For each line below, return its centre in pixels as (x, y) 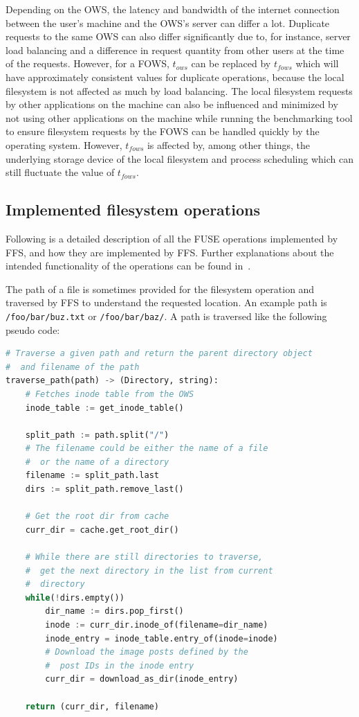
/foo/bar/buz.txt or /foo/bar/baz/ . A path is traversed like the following (166, 316)
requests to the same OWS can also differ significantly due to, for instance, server (178, 36)
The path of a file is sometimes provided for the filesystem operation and (160, 289)
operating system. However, (64, 144)
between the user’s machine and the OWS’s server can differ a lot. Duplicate (168, 23)
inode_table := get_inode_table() (104, 408)
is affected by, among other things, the (229, 144)
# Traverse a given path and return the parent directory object (159, 354)
